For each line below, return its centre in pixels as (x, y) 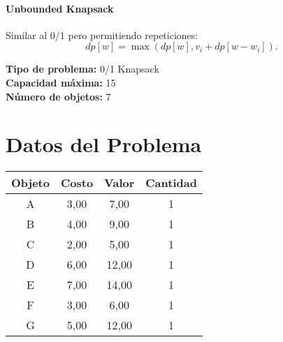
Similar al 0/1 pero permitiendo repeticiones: (102, 35)
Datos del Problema (104, 144)
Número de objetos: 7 (58, 96)
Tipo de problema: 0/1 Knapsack (82, 69)
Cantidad (171, 183)
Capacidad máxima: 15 (61, 82)
